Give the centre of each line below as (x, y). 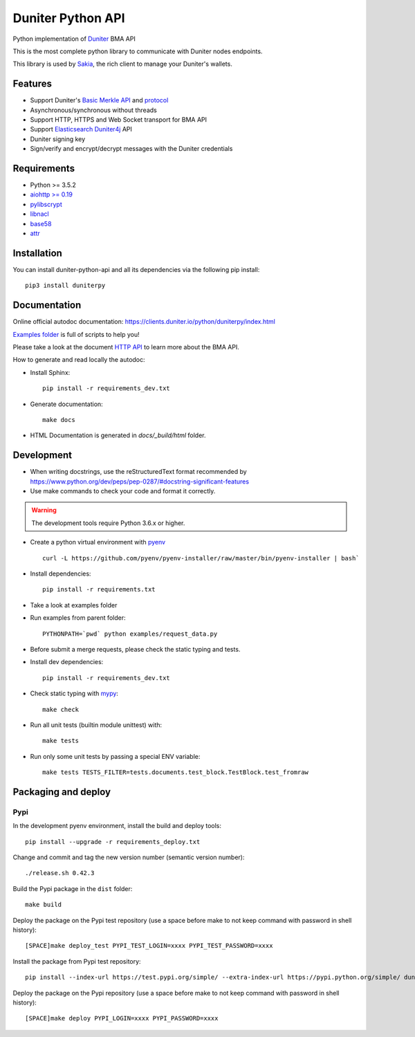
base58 (41, 223)
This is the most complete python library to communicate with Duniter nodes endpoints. (138, 51)
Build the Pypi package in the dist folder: (73, 888)
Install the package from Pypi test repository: (77, 961)
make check (61, 709)
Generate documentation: (66, 404)
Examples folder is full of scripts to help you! (76, 334)
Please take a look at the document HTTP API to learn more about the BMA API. (126, 347)
